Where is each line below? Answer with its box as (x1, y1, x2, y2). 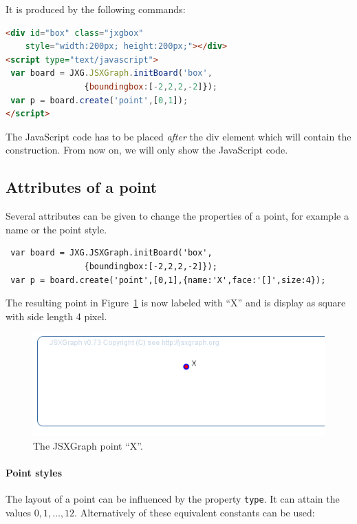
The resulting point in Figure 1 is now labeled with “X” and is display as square (6, 295, 346, 310)
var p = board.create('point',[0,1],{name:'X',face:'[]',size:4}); (10, 275, 326, 285)
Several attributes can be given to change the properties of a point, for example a (6, 209, 349, 223)
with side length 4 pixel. (6, 308, 107, 323)
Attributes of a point (6, 176, 158, 198)
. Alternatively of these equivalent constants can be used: (74, 505, 315, 519)
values (6, 505, 32, 519)
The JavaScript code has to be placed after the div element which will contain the (6, 129, 351, 143)
